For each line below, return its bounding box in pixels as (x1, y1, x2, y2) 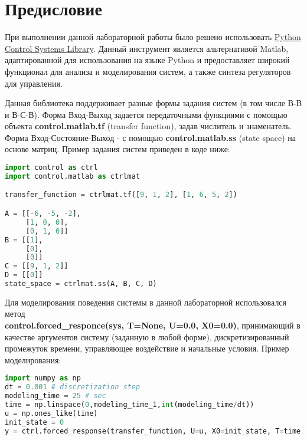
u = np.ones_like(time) (5, 409, 98, 418)
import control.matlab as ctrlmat (5, 172, 141, 180)
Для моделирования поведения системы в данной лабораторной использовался (5, 295, 287, 308)
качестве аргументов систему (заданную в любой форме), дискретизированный (5, 330, 289, 343)
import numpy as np (5, 374, 81, 383)
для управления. (5, 77, 63, 89)
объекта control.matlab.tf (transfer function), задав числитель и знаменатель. (5, 120, 292, 132)
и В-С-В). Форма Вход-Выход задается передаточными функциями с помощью (5, 108, 288, 120)
